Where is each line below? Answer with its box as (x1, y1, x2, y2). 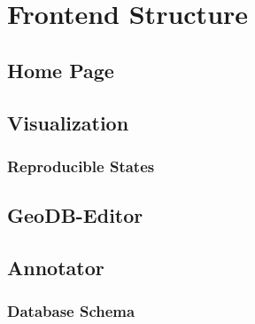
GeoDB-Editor (7, 202, 143, 229)
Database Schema (7, 300, 135, 322)
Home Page (7, 56, 114, 83)
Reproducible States (7, 154, 155, 177)
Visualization (7, 108, 129, 136)
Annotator (7, 253, 104, 281)
